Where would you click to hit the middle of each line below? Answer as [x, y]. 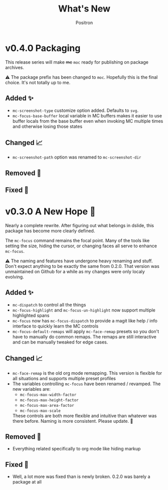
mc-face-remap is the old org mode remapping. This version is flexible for [87, 373]
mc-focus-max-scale [40, 411]
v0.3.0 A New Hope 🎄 [51, 212]
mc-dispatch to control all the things [49, 304]
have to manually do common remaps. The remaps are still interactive [84, 337]
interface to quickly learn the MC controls [55, 326]
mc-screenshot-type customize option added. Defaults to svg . [75, 110]
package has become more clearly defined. [50, 231]
